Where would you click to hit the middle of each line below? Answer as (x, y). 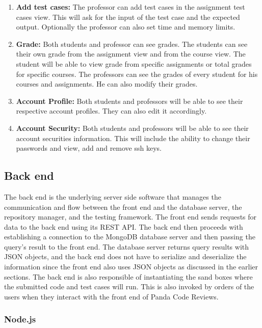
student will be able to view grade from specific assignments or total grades (134, 63)
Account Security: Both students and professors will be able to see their (132, 128)
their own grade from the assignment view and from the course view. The (131, 54)
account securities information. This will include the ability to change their (133, 138)
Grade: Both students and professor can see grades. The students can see (132, 44)
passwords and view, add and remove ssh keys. (89, 148)
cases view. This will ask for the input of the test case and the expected (128, 17)
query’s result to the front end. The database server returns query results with (127, 246)
